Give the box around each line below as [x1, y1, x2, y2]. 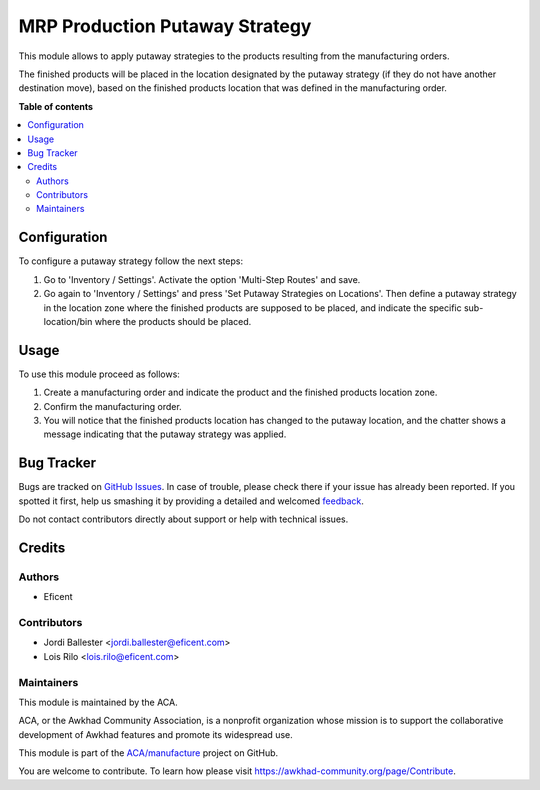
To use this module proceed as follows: [18, 368, 180, 380]
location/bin [43, 315, 93, 327]
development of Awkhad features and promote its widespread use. [18, 728, 294, 740]
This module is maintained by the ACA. [18, 696, 179, 708]
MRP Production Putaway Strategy [18, 15, 312, 37]
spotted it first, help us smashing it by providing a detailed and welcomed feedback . [18, 495, 365, 507]
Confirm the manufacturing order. [43, 400, 182, 412]
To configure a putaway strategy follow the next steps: [18, 255, 244, 267]
